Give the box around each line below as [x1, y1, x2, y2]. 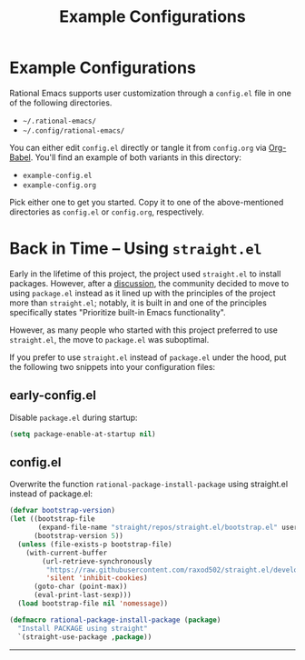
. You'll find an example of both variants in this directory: [30, 152, 242, 163]
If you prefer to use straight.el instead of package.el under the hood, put [9, 352, 287, 363]
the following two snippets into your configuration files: [9, 361, 216, 372]
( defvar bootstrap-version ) [9, 506, 116, 515]
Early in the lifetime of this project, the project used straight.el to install [9, 268, 281, 279]
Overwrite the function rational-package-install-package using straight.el [9, 479, 289, 490]
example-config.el [22, 171, 93, 180]
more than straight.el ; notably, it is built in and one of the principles [9, 297, 268, 308]
